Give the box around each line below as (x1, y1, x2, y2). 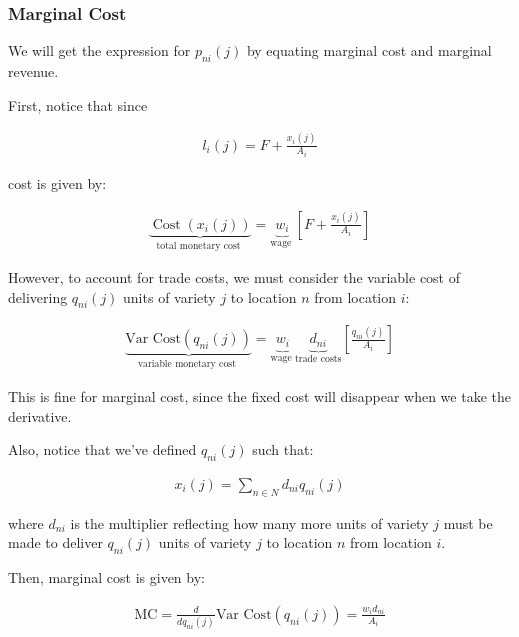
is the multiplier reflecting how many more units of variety (70, 512, 429, 533)
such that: (252, 439, 314, 460)
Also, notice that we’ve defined (8, 439, 197, 460)
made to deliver (8, 532, 103, 553)
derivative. (8, 405, 72, 426)
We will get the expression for (8, 40, 191, 61)
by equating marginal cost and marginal (246, 40, 492, 61)
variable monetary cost (137, 359, 236, 370)
